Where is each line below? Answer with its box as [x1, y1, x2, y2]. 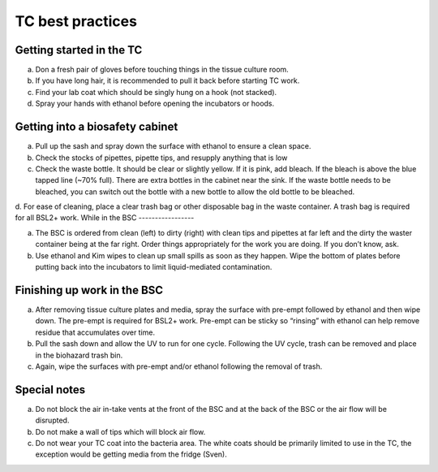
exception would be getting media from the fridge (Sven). [35, 449, 227, 459]
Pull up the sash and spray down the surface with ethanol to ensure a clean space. [35, 141, 311, 151]
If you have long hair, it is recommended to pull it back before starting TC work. [35, 76, 300, 85]
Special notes [15, 383, 86, 396]
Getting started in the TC [15, 43, 143, 57]
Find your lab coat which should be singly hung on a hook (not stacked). [35, 87, 277, 97]
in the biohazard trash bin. [35, 350, 123, 360]
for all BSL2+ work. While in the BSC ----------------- [15, 213, 195, 223]
